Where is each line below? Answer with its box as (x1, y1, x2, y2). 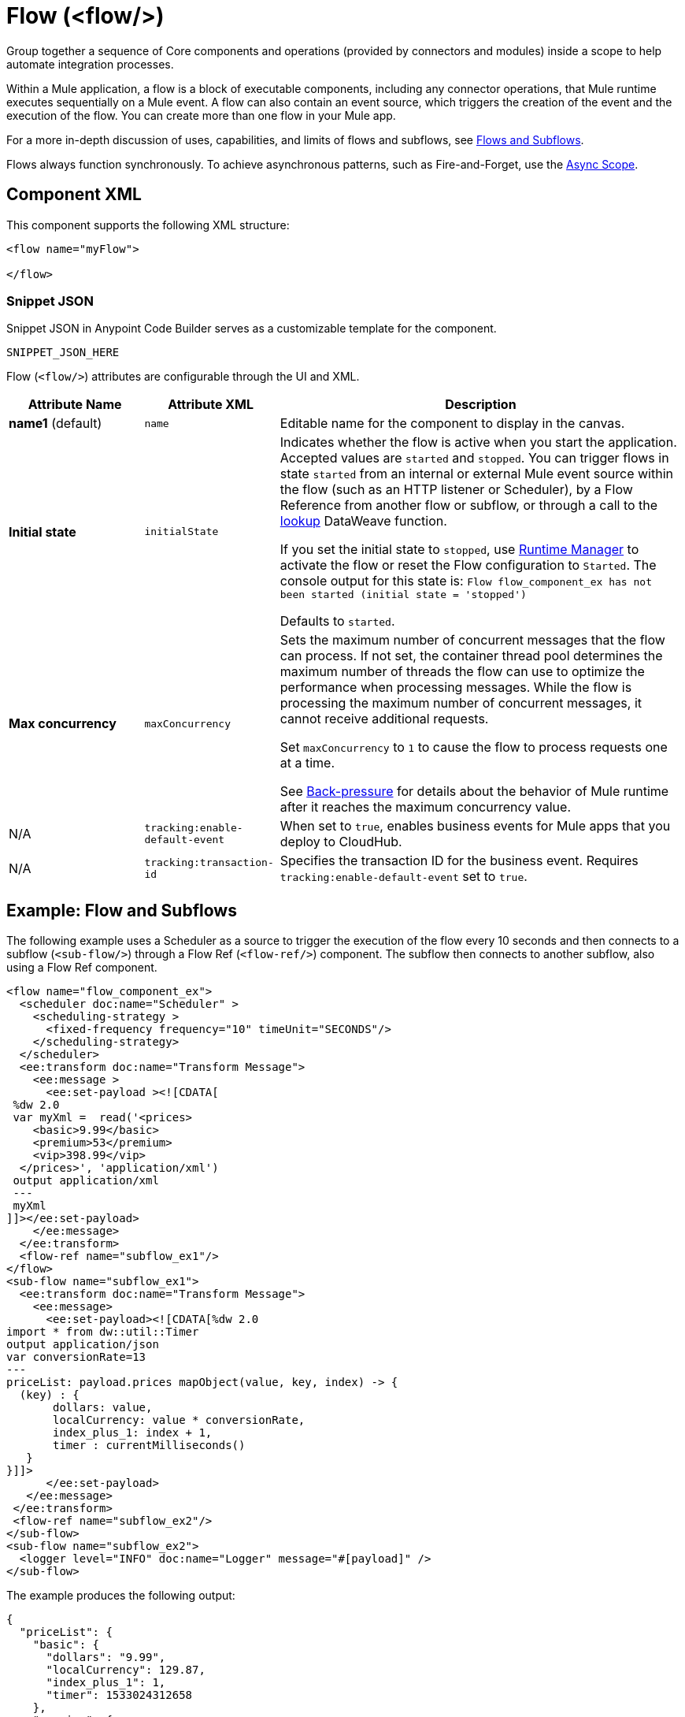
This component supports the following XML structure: (6, 217, 290, 232)
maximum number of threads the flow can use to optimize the (280, 663, 645, 680)
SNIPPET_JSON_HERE (6, 346, 120, 359)
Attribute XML (168, 396, 254, 413)
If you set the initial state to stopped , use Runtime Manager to (280, 541, 639, 558)
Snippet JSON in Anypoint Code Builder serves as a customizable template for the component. (6, 321, 497, 336)
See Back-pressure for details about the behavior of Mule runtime (280, 783, 669, 800)
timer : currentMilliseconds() (53, 1439, 246, 1452)
